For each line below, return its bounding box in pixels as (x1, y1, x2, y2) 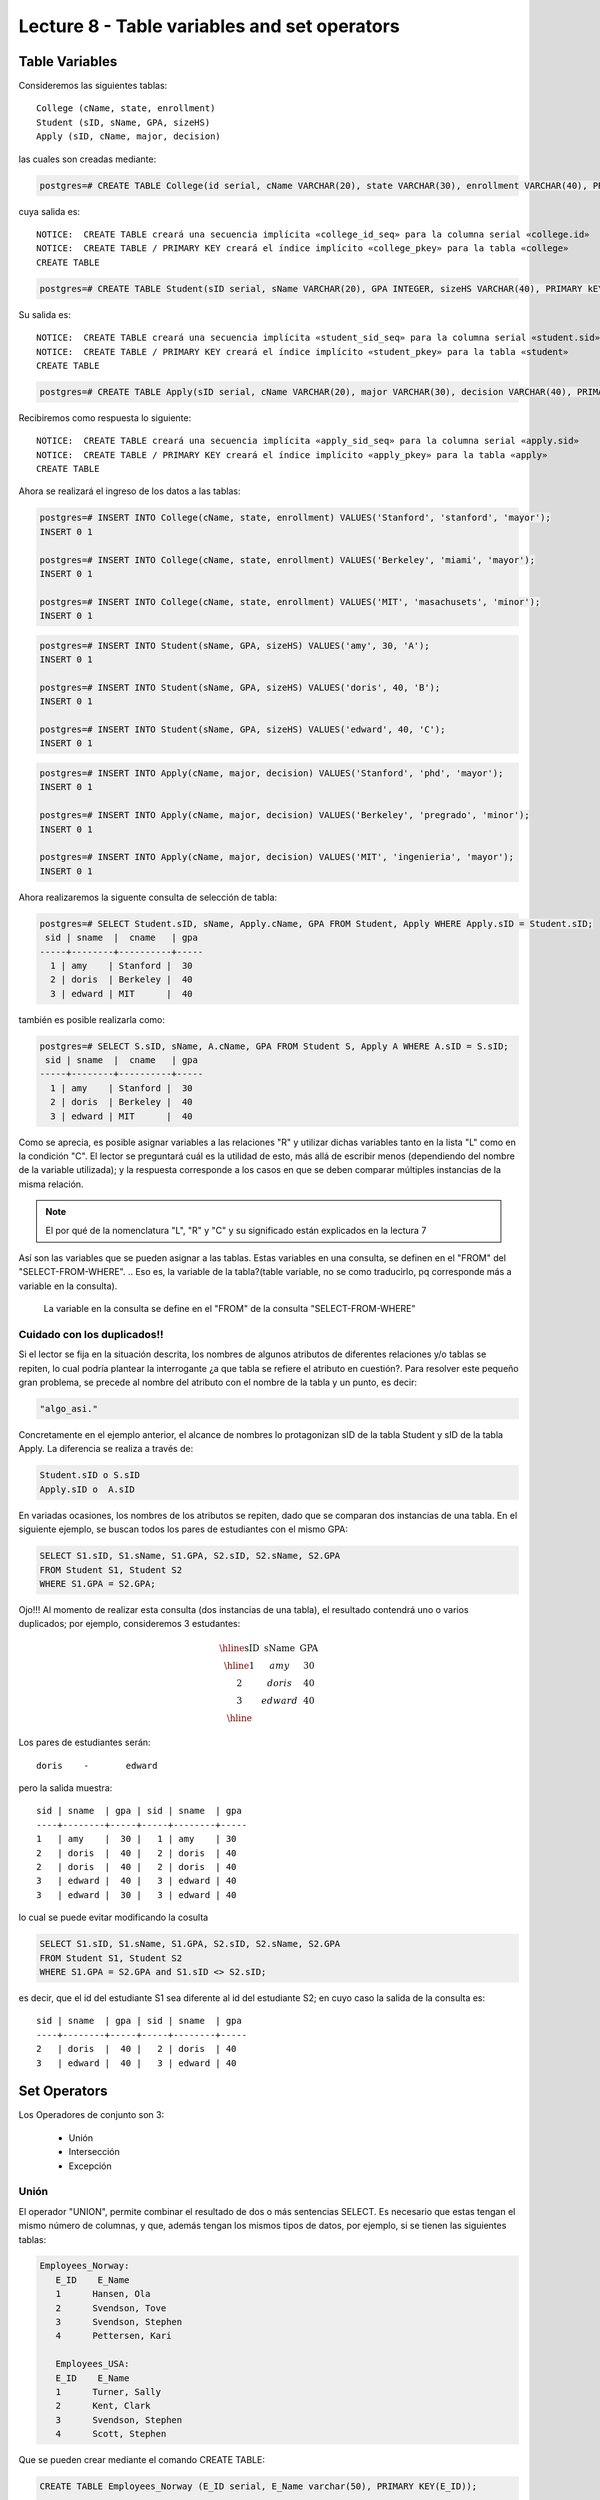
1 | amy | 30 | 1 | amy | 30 (36, 1833, 237, 1845)
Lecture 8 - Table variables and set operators (18, 15, 400, 37)
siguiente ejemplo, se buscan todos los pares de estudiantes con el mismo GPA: (18, 1523, 349, 1535)
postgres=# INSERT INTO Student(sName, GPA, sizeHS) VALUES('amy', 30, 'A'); (39, 640, 430, 651)
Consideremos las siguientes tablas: (18, 80, 168, 92)
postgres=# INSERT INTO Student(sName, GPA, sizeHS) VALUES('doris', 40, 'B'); (39, 681, 441, 693)
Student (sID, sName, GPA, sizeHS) (36, 116, 211, 128)
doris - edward (36, 1760, 158, 1771)
